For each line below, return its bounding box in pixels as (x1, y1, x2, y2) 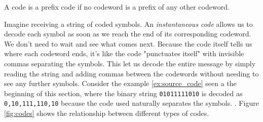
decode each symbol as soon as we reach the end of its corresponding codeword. (4, 28, 251, 39)
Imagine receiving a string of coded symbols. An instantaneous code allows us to (4, 18, 253, 29)
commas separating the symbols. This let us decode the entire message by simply (4, 58, 256, 68)
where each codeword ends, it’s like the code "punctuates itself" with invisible (4, 48, 244, 59)
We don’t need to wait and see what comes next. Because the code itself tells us (4, 38, 252, 49)
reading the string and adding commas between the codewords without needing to (4, 68, 259, 78)
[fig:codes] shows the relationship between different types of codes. (4, 108, 209, 118)
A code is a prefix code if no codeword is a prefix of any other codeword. (4, 2, 230, 12)
